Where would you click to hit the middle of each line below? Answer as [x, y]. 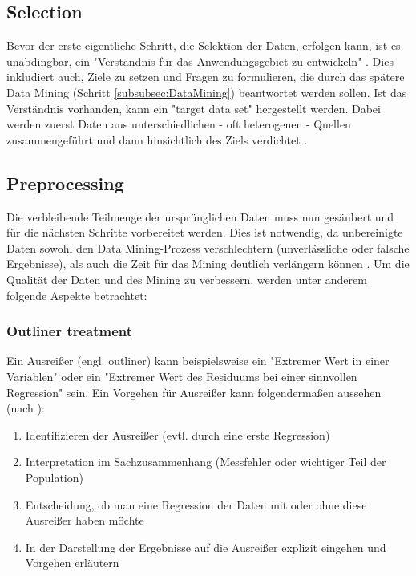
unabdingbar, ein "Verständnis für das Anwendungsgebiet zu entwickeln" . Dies [200, 61]
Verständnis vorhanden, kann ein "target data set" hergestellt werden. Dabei [194, 108]
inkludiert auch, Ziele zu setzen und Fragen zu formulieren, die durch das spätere [206, 77]
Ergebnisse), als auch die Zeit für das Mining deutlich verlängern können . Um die [208, 264]
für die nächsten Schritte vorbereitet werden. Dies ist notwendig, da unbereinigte [205, 232]
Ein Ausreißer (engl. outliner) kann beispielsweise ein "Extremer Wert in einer [198, 361]
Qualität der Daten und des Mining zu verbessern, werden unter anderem [187, 279]
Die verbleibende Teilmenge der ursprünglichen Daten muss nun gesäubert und [200, 216]
